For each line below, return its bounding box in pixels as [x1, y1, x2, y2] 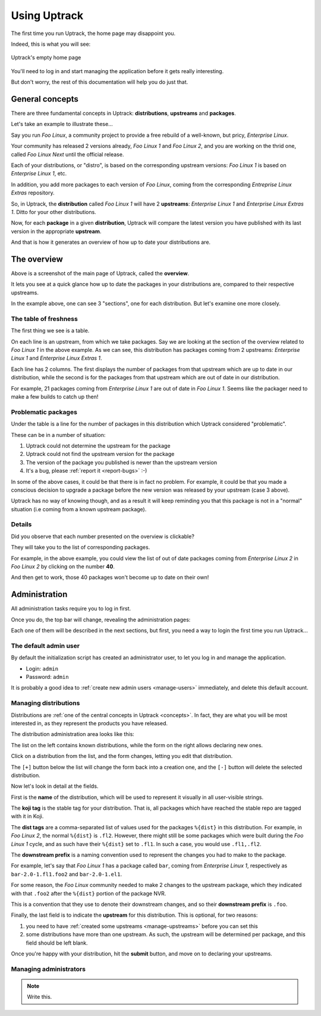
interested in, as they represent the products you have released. [11, 719, 168, 726]
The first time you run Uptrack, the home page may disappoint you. [11, 30, 176, 37]
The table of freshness [11, 314, 78, 323]
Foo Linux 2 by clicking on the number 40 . [11, 563, 115, 570]
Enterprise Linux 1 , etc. [11, 170, 67, 177]
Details [11, 520, 32, 529]
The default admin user [11, 641, 80, 650]
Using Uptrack [11, 9, 83, 22]
